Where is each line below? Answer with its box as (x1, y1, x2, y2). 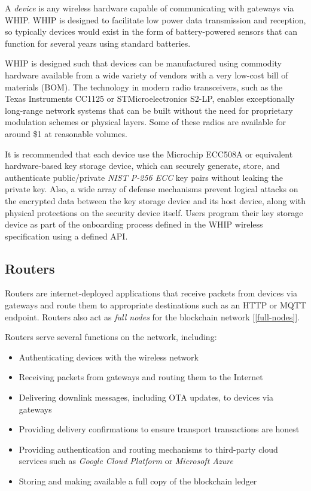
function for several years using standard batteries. (5, 37, 191, 49)
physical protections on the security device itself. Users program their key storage (5, 206, 303, 219)
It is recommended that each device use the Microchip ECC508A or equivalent (5, 147, 293, 160)
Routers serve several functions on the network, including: (5, 331, 217, 343)
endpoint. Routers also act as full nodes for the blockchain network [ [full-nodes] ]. (5, 310, 300, 323)
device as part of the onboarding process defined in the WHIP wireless (5, 218, 263, 231)
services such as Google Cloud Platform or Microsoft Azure (19, 454, 233, 467)
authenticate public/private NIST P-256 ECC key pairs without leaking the (5, 171, 283, 183)
